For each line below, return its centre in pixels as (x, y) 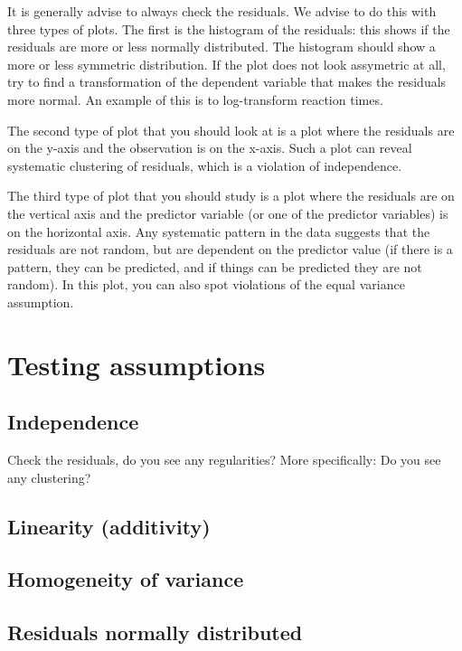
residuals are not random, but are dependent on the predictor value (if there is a (230, 249)
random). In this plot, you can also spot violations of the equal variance (206, 284)
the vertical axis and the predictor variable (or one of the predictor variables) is (228, 213)
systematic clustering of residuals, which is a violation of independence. (205, 165)
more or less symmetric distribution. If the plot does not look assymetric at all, (226, 64)
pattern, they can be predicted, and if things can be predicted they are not (215, 266)
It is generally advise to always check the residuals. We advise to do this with (222, 11)
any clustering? (49, 477)
